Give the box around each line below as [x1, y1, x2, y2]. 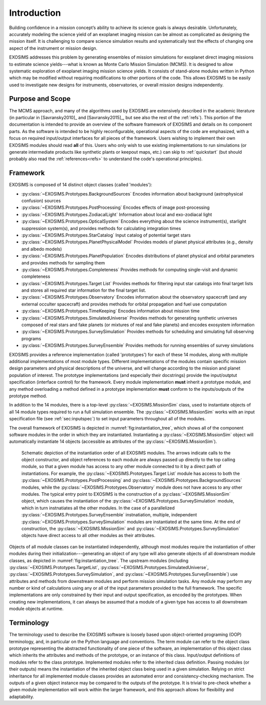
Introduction [9, 7, 61, 18]
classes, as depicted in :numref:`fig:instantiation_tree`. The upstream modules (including [9, 557, 189, 564]
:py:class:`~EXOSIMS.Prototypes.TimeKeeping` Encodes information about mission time [21, 308, 200, 314]
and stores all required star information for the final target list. [21, 287, 146, 293]
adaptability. [9, 694, 34, 700]
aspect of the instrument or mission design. [9, 45, 98, 51]
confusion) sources [21, 198, 61, 203]
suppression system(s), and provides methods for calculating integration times [21, 225, 181, 231]
